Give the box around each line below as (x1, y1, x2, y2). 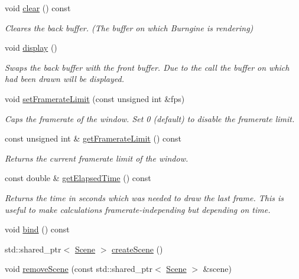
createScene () (112, 242, 163, 255)
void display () (5, 41, 57, 54)
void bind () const (5, 223, 70, 235)
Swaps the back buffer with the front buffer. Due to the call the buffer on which (5, 61, 290, 73)
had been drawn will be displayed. (5, 73, 125, 85)
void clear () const (5, 2, 71, 14)
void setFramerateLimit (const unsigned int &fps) (5, 92, 185, 104)
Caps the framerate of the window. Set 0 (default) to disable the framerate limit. (5, 112, 295, 124)
